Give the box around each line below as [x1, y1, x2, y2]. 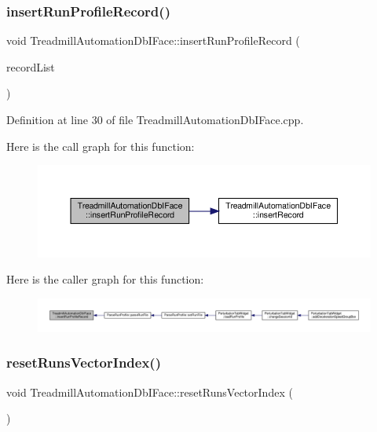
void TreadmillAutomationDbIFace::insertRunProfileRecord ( [6, 32, 300, 49]
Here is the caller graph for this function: [6, 271, 204, 287]
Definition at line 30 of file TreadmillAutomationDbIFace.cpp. [6, 112, 304, 127]
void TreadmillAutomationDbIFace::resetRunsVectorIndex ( [6, 383, 293, 400]
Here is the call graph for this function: [6, 137, 195, 154]
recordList [6, 58, 55, 75]
